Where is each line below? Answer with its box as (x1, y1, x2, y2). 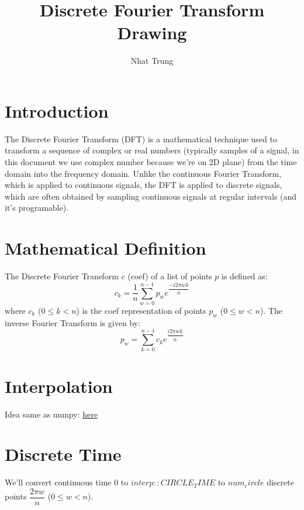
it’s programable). (5, 201, 69, 214)
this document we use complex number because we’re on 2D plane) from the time (5, 156, 297, 168)
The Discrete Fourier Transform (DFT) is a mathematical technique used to (5, 132, 277, 145)
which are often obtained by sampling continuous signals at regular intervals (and (5, 190, 297, 202)
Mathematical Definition (5, 236, 206, 260)
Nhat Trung (130, 54, 174, 67)
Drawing (117, 20, 187, 45)
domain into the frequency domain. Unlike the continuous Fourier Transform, (5, 167, 282, 179)
